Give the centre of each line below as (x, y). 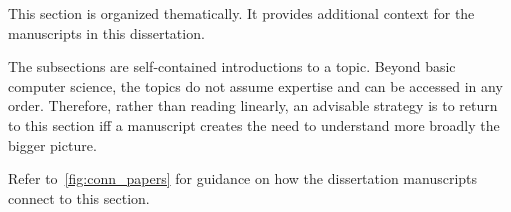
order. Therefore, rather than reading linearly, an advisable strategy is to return (253, 105)
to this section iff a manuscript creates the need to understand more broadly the (254, 124)
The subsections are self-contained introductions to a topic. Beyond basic (232, 66)
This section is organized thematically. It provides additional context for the (241, 13)
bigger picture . (52, 144)
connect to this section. (79, 197)
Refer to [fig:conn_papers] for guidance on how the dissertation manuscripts (243, 178)
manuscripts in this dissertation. (106, 32)
